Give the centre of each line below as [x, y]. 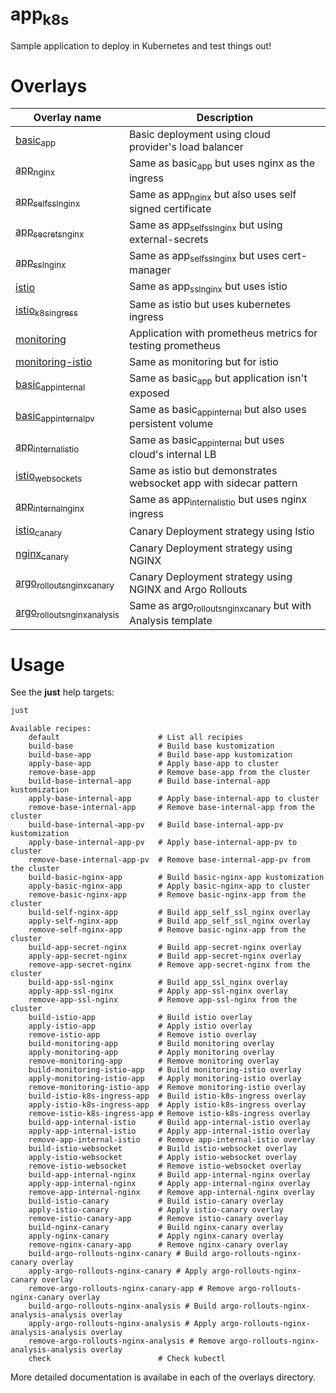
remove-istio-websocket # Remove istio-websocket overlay [165, 1166]
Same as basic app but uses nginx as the [222, 164]
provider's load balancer [186, 147]
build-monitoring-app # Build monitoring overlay [151, 1044]
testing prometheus [174, 346]
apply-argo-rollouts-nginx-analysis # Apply [122, 1324]
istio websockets [49, 477]
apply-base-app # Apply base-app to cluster [154, 764]
